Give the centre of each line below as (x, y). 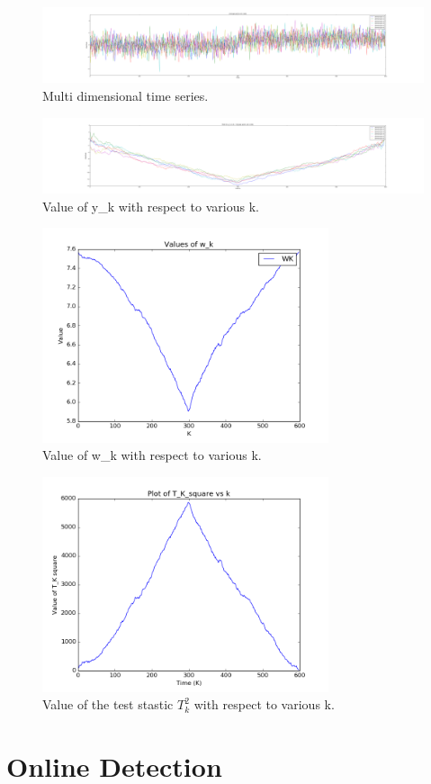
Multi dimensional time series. (126, 96)
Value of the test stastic (108, 704)
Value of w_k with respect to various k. (152, 455)
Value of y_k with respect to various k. (151, 206)
